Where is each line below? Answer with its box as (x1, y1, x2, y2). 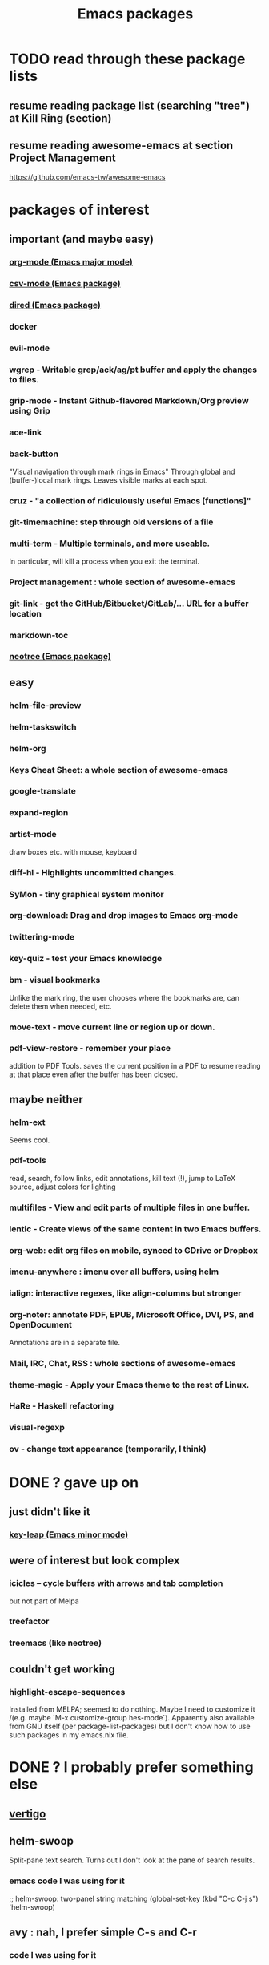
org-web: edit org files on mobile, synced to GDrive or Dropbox (9, 1244, 259, 1255)
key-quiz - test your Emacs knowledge (9, 953, 163, 964)
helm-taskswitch (9, 721, 77, 732)
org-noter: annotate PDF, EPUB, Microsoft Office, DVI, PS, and (9, 1309, 255, 1320)
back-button (9, 448, 59, 459)
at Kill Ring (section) (9, 111, 112, 125)
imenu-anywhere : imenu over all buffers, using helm (9, 1266, 219, 1277)
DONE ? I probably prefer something (9, 1758, 255, 1777)
